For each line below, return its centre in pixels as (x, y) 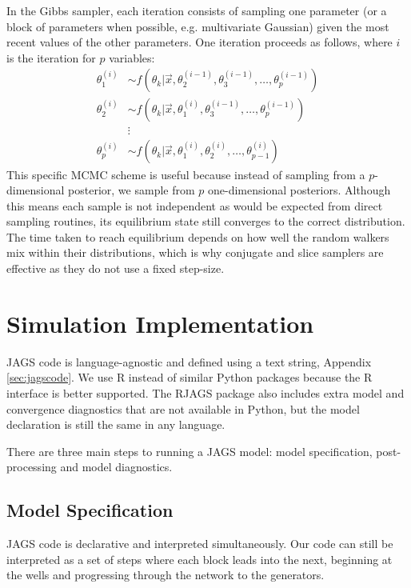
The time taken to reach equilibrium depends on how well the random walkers (198, 236)
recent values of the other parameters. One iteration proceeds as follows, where (200, 42)
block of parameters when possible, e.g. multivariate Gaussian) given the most (198, 26)
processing (32, 467)
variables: (132, 57)
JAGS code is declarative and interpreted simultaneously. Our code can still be (200, 544)
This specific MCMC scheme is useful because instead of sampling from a (186, 174)
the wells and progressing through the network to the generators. (166, 575)
